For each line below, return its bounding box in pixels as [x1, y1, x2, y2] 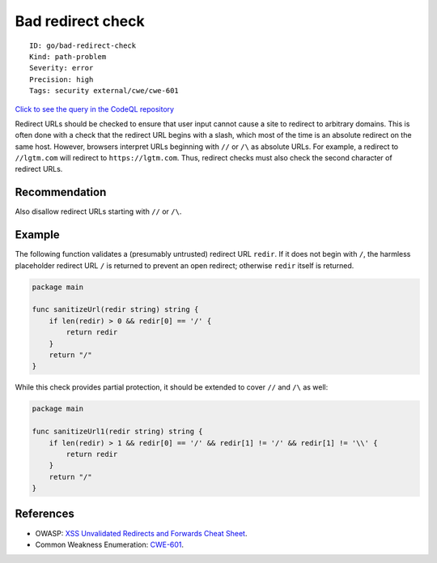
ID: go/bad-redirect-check [29, 41, 137, 50]
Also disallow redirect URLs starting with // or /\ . [15, 207, 182, 216]
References [15, 507, 74, 521]
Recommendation [15, 186, 107, 199]
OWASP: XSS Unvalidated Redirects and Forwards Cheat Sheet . [35, 528, 248, 538]
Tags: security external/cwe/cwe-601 [29, 86, 180, 96]
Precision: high [29, 75, 94, 84]
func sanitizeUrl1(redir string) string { [32, 427, 203, 437]
